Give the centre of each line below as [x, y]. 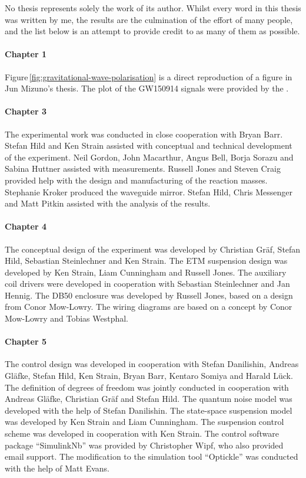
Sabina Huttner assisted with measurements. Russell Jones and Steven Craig [143, 168]
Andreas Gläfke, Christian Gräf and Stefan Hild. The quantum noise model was [149, 399]
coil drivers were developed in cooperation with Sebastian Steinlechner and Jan [147, 284]
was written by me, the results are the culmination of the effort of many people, [149, 19]
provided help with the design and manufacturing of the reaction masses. [136, 180]
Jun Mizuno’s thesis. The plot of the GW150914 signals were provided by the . [147, 88]
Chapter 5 [26, 341]
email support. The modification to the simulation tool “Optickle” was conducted [152, 456]
